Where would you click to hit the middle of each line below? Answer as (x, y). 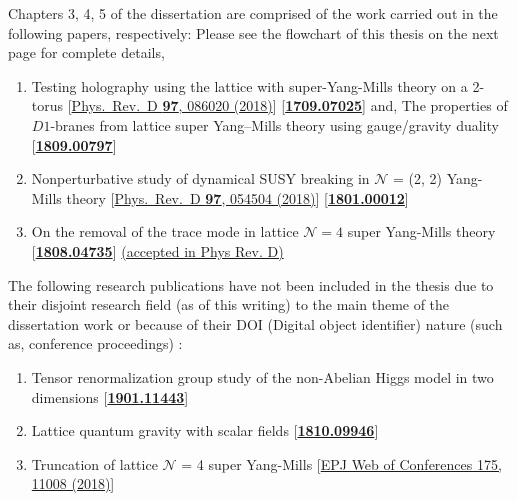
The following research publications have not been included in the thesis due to (251, 284)
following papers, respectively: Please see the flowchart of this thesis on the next (253, 32)
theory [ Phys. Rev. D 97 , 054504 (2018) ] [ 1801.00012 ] (237, 197)
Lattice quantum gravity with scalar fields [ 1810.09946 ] (205, 430)
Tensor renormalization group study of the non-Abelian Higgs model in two (262, 376)
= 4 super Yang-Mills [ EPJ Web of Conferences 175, (341, 463)
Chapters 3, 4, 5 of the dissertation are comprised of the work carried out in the (253, 13)
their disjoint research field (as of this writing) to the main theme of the (229, 304)
